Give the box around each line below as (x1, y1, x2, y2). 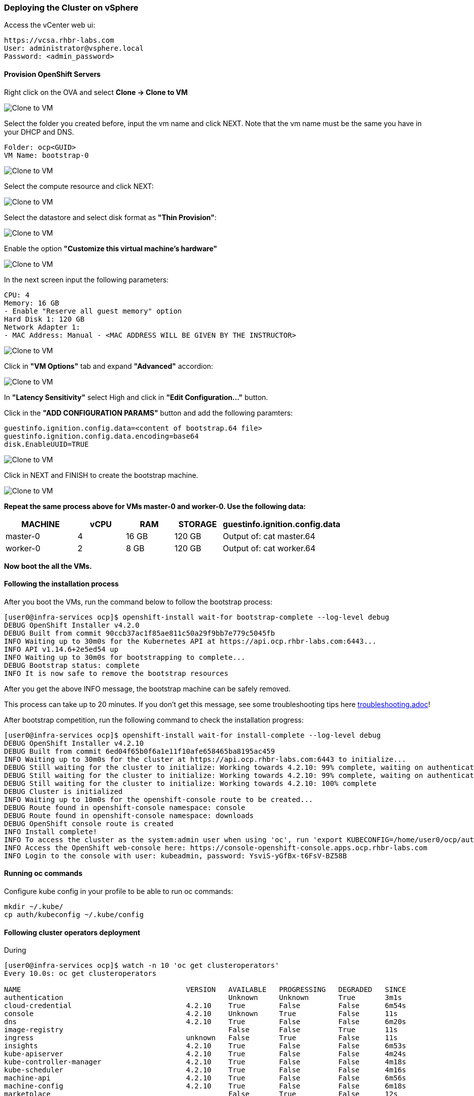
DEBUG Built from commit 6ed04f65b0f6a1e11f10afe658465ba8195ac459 (4, 747, 275, 755)
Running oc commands (4, 869, 83, 878)
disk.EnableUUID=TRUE (4, 440, 89, 448)
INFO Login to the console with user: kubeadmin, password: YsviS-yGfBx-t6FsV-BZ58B (4, 851, 347, 860)
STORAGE (178, 519, 217, 529)
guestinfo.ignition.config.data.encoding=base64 (4, 432, 199, 440)
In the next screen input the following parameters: (4, 275, 169, 284)
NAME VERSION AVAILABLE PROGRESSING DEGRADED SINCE (4, 985, 406, 994)
